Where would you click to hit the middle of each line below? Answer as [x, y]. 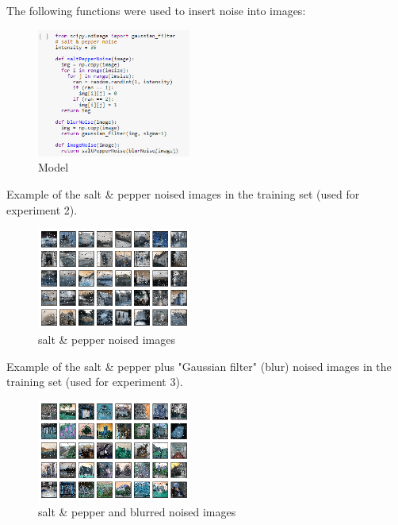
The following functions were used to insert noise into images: [156, 10]
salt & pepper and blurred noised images [137, 511]
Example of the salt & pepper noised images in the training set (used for [183, 194]
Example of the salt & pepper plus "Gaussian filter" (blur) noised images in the [199, 366]
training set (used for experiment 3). [95, 382]
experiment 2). [42, 209]
